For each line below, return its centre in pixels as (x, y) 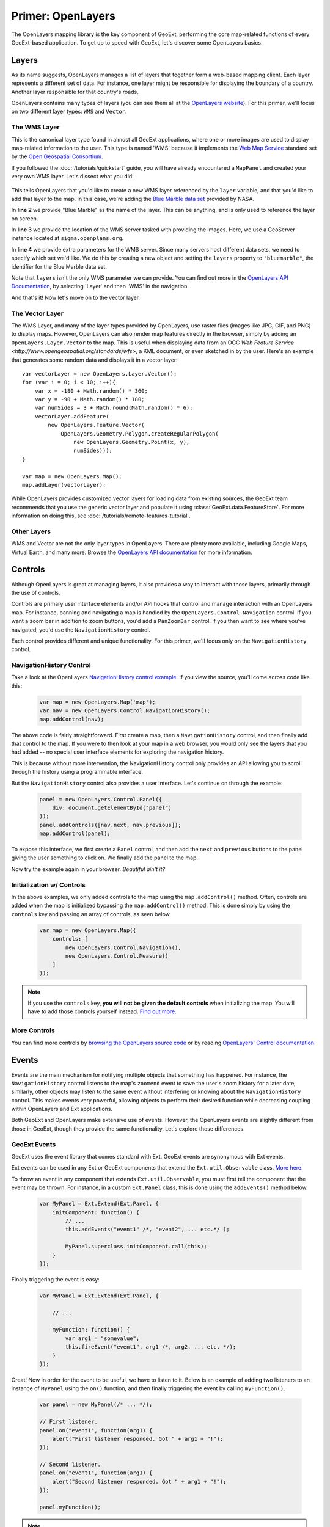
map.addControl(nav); (72, 719)
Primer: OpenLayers (63, 16)
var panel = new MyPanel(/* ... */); (96, 1405)
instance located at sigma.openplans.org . (68, 238)
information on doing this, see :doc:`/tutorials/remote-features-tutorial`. (101, 516)
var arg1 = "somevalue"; (102, 1338)
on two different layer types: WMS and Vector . (69, 111)
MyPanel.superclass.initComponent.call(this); (136, 1247)
